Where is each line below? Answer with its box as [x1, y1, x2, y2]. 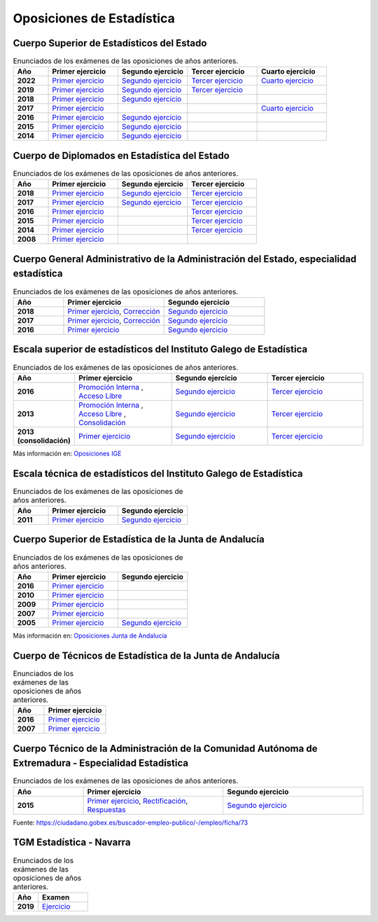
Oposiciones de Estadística [13, 11, 175, 26]
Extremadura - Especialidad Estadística [13, 757, 189, 769]
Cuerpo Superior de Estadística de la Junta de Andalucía [13, 533, 265, 546]
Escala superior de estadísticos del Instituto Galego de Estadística [13, 343, 308, 355]
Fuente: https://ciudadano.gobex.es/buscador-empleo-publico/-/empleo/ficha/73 [13, 818, 248, 827]
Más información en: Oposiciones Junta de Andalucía [13, 631, 167, 640]
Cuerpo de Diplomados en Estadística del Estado [13, 149, 230, 161]
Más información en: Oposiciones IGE [13, 449, 122, 457]
